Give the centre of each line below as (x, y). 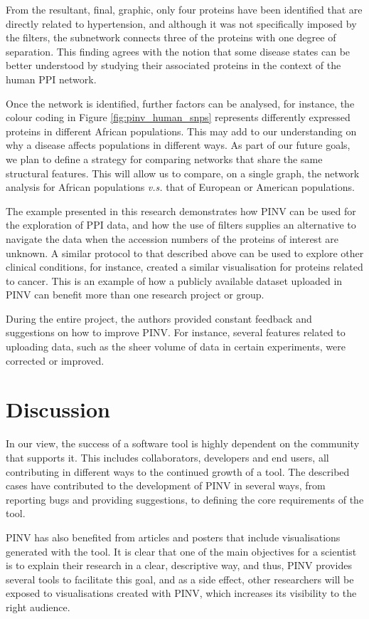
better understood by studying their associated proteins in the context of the (173, 65)
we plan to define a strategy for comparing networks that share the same (164, 158)
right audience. (38, 607)
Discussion (58, 409)
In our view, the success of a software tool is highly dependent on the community (183, 443)
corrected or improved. (55, 360)
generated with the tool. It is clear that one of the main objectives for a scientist (181, 551)
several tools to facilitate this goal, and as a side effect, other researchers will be (180, 579)
